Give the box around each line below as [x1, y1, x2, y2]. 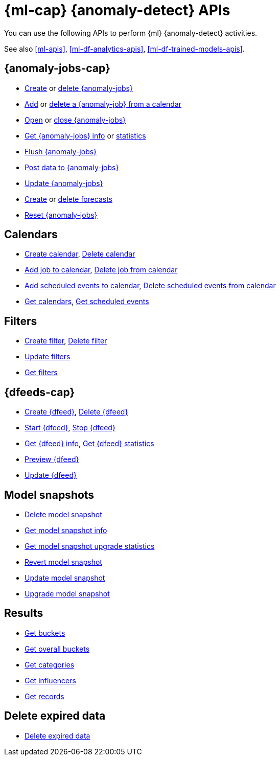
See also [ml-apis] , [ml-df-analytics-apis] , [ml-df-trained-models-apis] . [4, 44, 245, 53]
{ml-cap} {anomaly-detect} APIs [4, 2, 230, 19]
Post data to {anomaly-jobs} [25, 163, 119, 172]
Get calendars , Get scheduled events [25, 297, 149, 306]
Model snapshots [4, 488, 95, 501]
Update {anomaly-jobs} [25, 178, 103, 188]
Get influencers [25, 676, 76, 685]
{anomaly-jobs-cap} [4, 62, 110, 75]
